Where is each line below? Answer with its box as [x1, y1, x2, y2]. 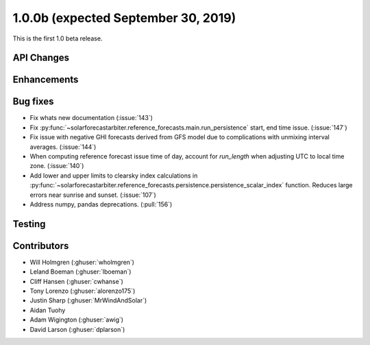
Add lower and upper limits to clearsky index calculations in [29, 171, 198, 180]
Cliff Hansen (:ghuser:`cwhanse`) [29, 277, 123, 285]
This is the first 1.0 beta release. [12, 34, 103, 43]
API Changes [12, 52, 70, 64]
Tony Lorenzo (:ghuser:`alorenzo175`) [29, 287, 136, 295]
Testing [12, 218, 46, 230]
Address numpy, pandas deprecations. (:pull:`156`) [29, 200, 173, 209]
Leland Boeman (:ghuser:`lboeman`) [29, 267, 132, 276]
